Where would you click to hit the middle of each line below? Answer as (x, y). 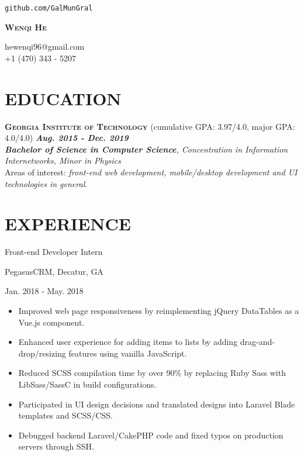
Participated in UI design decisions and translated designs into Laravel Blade (157, 404)
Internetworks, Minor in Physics (63, 160)
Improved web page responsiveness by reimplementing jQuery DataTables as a (159, 311)
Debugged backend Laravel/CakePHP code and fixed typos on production (151, 435)
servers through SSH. (56, 446)
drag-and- (257, 342)
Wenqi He (26, 27)
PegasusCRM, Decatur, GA (54, 271)
